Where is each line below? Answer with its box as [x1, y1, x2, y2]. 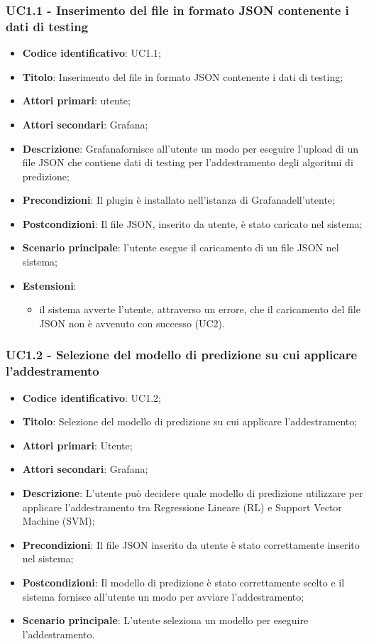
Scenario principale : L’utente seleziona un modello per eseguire [22, 613, 309, 628]
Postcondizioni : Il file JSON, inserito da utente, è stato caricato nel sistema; [22, 216, 363, 231]
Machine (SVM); [22, 513, 95, 528]
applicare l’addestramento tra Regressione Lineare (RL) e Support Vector [22, 499, 342, 514]
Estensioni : [22, 278, 77, 293]
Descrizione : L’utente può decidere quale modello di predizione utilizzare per [22, 485, 363, 500]
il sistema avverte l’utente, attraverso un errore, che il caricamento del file [39, 302, 360, 317]
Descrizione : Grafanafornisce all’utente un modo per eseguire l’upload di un [22, 141, 358, 155]
